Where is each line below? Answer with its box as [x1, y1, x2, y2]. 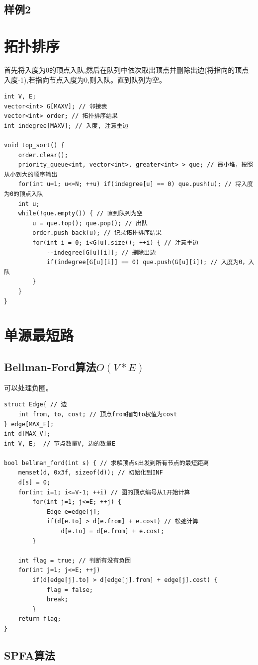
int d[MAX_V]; [4, 430, 51, 438]
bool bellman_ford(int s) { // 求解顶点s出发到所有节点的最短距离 [4, 459, 209, 467]
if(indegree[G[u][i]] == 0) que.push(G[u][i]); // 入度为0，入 [46, 259, 255, 266]
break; [46, 596, 68, 603]
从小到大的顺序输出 [4, 171, 58, 178]
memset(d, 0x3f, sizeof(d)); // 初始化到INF [18, 469, 163, 476]
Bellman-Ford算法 [4, 359, 96, 374]
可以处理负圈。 [4, 382, 53, 392]
